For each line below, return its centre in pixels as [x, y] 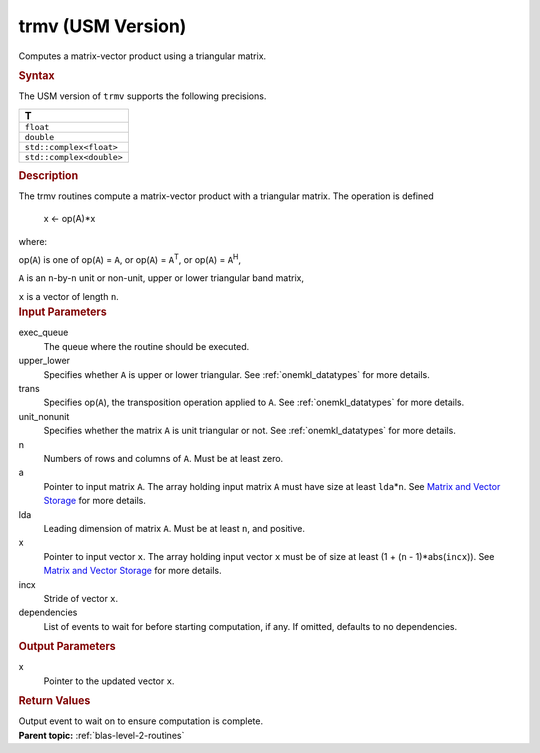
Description [48, 175]
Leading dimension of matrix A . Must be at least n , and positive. [174, 528]
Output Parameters [67, 647]
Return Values [54, 701]
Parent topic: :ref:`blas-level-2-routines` [101, 735]
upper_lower [44, 361]
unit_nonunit [44, 416]
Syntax [36, 75]
